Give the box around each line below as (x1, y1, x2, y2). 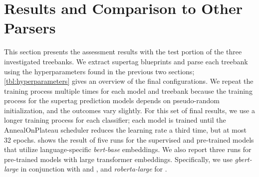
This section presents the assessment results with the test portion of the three (4, 46, 242, 57)
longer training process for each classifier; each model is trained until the (4, 115, 226, 125)
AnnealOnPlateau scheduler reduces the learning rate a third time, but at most (4, 125, 247, 135)
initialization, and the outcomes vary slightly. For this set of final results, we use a (4, 105, 255, 115)
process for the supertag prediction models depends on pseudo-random (4, 95, 220, 106)
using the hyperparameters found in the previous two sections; (4, 66, 195, 76)
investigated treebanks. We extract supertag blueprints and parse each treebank (4, 56, 248, 66)
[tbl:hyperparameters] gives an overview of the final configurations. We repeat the (4, 76, 254, 86)
